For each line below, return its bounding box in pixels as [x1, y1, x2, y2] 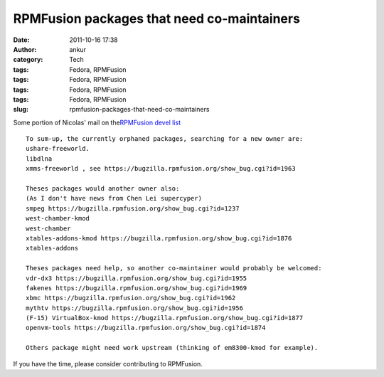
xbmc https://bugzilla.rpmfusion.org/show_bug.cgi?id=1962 [26, 294, 236, 302]
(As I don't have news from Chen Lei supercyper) [26, 194, 203, 203]
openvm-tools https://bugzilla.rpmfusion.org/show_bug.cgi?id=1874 [26, 324, 266, 332]
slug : [13, 105, 28, 114]
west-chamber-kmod [26, 214, 90, 223]
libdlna [26, 154, 53, 163]
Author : [13, 45, 37, 53]
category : [13, 55, 43, 64]
